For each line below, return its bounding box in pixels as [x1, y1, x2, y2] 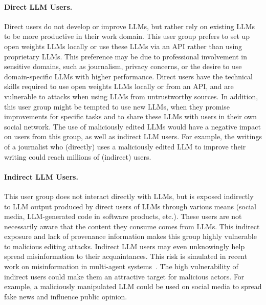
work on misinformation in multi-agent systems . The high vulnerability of [4, 261, 238, 272]
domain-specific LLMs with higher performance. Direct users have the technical [4, 71, 253, 81]
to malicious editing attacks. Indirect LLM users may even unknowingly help [4, 241, 245, 251]
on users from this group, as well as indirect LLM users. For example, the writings [4, 131, 262, 142]
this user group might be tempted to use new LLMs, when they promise [4, 101, 230, 112]
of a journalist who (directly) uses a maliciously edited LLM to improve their [4, 141, 246, 151]
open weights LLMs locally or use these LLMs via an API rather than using [4, 40, 242, 51]
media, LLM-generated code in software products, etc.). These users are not [4, 211, 242, 222]
